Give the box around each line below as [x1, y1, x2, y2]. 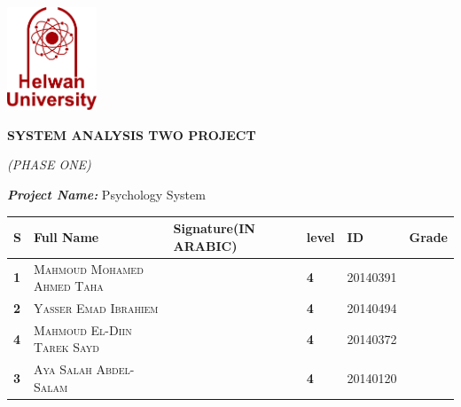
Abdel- [96, 360, 135, 379]
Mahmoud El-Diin [33, 320, 132, 339]
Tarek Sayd [33, 338, 99, 356]
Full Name [33, 227, 99, 246]
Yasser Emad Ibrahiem [33, 298, 159, 317]
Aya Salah [33, 360, 92, 379]
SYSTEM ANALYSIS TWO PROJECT [7, 125, 256, 144]
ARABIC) [173, 236, 238, 254]
